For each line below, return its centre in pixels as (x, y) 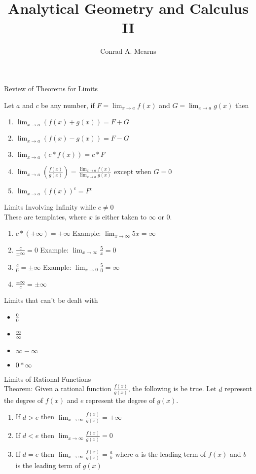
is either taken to (121, 216)
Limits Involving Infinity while (50, 207)
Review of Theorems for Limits (51, 88)
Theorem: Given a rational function (58, 388)
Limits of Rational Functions (48, 379)
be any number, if (68, 105)
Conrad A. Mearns (128, 51)
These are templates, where (45, 216)
